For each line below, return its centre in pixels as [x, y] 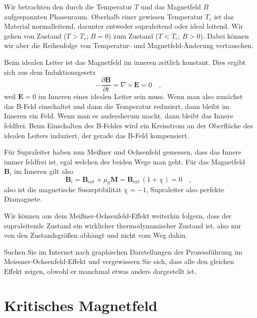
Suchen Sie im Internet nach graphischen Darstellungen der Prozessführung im [123, 251]
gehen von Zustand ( [35, 35]
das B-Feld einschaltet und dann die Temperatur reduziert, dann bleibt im [117, 106]
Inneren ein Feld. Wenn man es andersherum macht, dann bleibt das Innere [119, 116]
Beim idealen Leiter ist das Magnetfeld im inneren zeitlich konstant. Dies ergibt [125, 62]
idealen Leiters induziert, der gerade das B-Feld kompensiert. [97, 135]
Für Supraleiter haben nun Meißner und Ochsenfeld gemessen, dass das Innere [123, 152]
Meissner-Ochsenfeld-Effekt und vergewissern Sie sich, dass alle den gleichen [119, 261]
